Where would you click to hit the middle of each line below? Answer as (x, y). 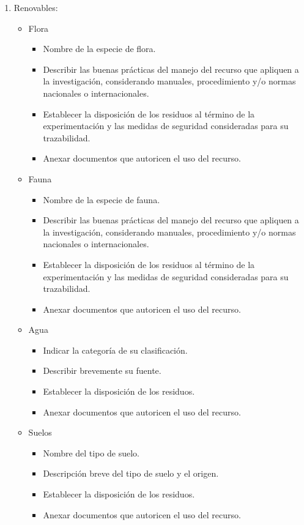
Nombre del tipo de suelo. (91, 452)
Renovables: (36, 7)
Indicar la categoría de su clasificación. (115, 350)
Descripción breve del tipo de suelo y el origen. (131, 473)
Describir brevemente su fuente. (102, 370)
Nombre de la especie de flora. (99, 49)
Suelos (40, 432)
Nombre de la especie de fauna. (102, 199)
